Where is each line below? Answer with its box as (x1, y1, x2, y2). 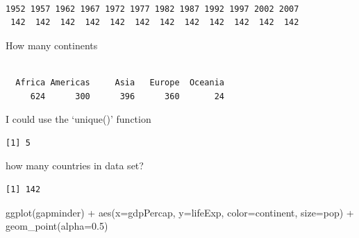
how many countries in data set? (6, 158, 144, 173)
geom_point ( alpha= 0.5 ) (6, 219, 108, 233)
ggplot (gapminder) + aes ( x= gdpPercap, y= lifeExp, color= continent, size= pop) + (6, 205, 354, 219)
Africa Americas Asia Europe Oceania (15, 77, 224, 87)
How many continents (6, 37, 98, 52)
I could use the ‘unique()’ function (6, 112, 151, 126)
